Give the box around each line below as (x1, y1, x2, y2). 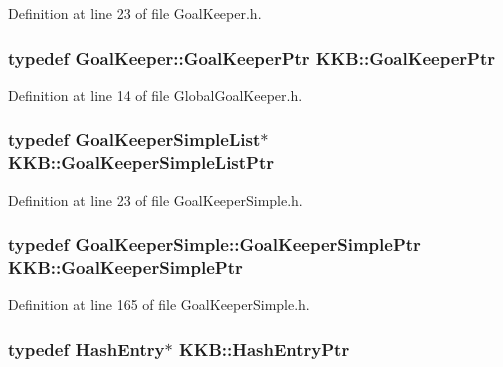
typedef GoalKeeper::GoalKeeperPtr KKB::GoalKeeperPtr (8, 45, 495, 70)
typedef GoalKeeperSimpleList (8, 127, 261, 152)
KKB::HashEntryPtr (178, 336, 350, 361)
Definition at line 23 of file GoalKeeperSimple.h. (8, 189, 303, 210)
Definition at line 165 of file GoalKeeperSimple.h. (8, 294, 310, 315)
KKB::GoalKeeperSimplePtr (8, 254, 243, 279)
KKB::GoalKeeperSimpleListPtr (8, 150, 275, 175)
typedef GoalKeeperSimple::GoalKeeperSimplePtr (8, 232, 421, 257)
